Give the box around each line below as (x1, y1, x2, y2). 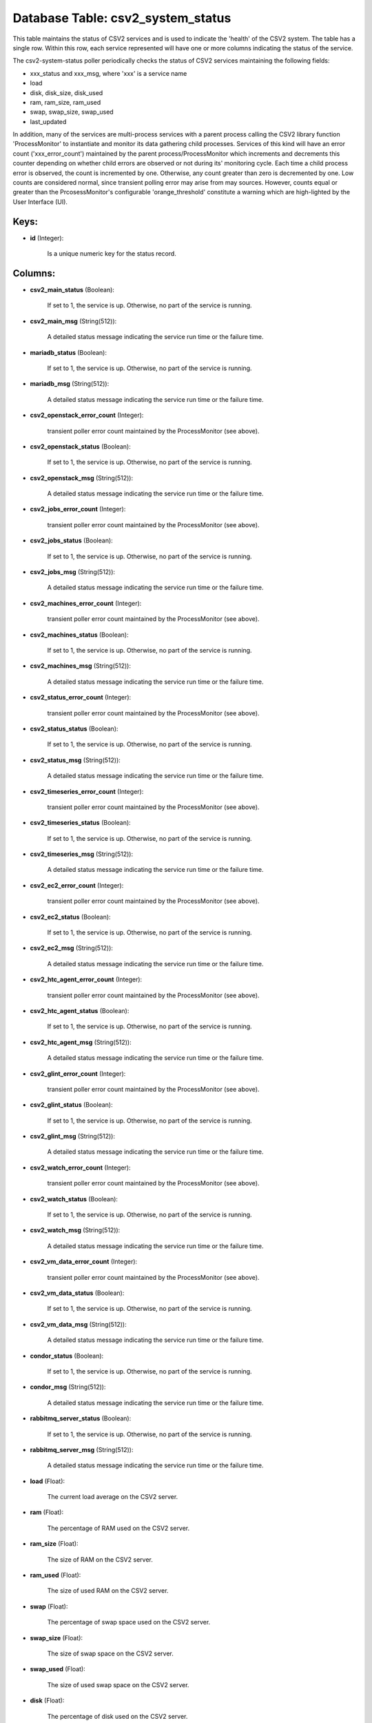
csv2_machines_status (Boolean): (30, 631, 129, 639)
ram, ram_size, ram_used (30, 98, 101, 106)
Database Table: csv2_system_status (12, 10, 231, 26)
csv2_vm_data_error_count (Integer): (30, 1258, 138, 1266)
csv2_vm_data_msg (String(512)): (30, 1320, 127, 1328)
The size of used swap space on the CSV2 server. (47, 1680, 189, 1689)
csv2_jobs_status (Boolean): (30, 536, 113, 544)
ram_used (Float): (30, 1571, 81, 1580)
